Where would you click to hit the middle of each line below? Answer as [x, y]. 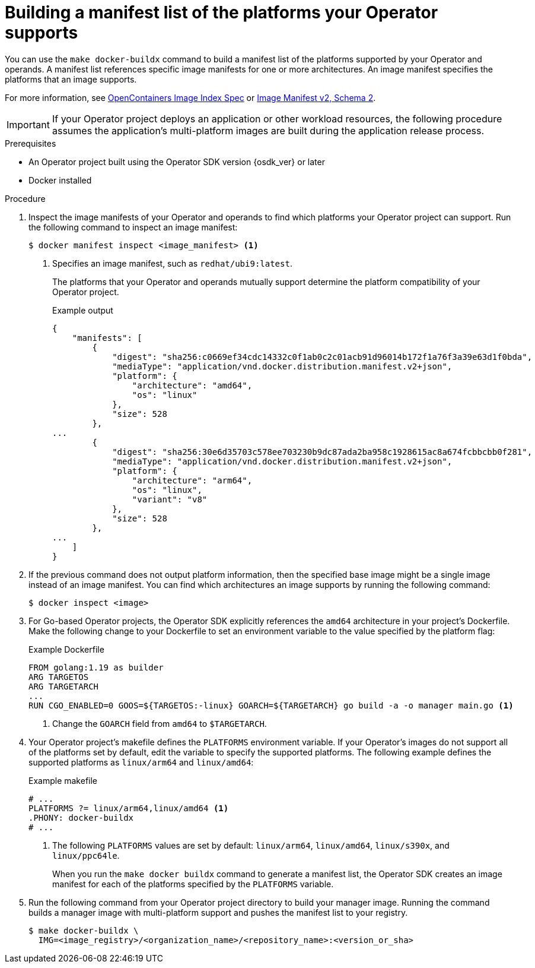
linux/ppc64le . [86, 855]
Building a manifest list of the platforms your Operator [222, 12]
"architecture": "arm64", [192, 480]
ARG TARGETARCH [64, 686]
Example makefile [63, 780]
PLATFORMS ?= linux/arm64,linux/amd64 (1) [129, 808]
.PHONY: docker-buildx [81, 817]
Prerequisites [31, 143]
